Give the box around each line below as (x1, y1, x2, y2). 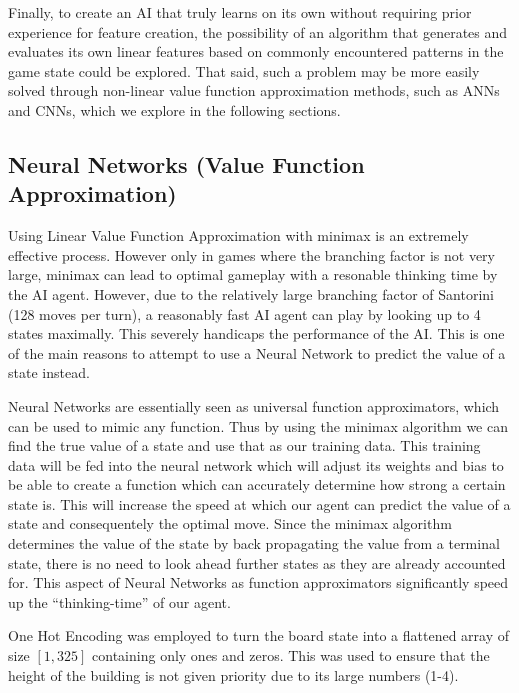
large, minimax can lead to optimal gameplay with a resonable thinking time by (8, 264, 498, 285)
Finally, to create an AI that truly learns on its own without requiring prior (8, 2, 472, 22)
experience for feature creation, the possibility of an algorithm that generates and (8, 21, 508, 42)
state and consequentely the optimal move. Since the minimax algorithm (8, 513, 452, 534)
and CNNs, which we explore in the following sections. (8, 99, 341, 120)
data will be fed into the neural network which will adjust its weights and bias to (8, 454, 504, 475)
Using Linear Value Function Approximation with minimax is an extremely (8, 225, 469, 246)
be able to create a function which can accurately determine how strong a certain (8, 474, 506, 495)
